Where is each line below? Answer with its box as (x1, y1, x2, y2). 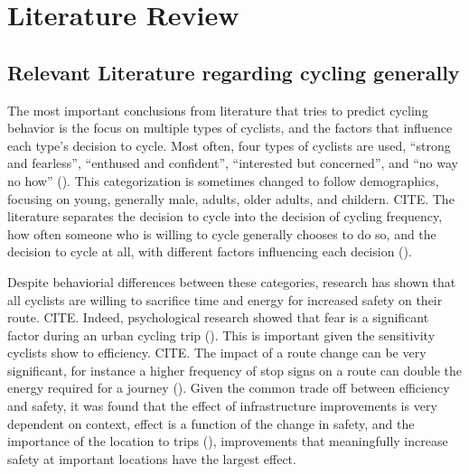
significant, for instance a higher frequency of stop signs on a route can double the (7, 360, 463, 379)
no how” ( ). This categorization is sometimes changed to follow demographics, (7, 171, 439, 190)
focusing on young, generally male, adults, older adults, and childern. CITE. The (7, 189, 455, 208)
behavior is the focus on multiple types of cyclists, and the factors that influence (7, 118, 453, 137)
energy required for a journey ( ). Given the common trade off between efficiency (7, 378, 450, 397)
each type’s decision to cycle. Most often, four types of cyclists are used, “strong (7, 135, 451, 154)
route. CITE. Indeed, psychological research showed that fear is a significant (7, 308, 429, 327)
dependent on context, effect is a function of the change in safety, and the (7, 414, 415, 432)
